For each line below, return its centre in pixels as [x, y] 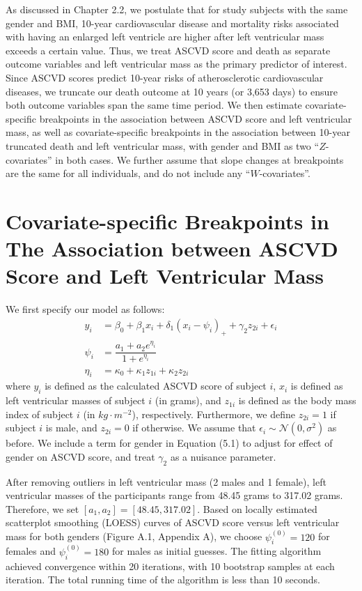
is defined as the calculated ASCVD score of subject [156, 386]
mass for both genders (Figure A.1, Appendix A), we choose [134, 536]
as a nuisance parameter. [223, 456]
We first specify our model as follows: [85, 309]
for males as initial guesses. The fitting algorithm [217, 551]
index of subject [40, 414]
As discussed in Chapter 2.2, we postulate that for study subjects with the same [177, 9]
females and [31, 551]
